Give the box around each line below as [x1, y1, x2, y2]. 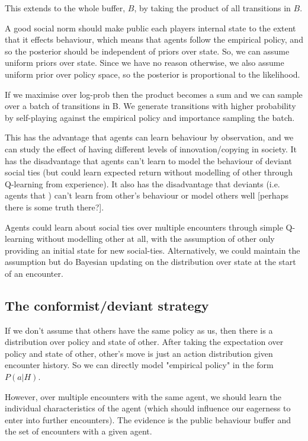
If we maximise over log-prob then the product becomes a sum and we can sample [5, 88, 303, 100]
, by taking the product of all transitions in [134, 2, 291, 14]
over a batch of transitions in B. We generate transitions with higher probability [5, 100, 296, 112]
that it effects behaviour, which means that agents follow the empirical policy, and [5, 33, 303, 46]
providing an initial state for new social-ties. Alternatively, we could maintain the [5, 244, 300, 256]
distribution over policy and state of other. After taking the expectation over [5, 335, 284, 348]
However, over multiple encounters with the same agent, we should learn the [5, 390, 281, 402]
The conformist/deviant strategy [5, 296, 209, 314]
